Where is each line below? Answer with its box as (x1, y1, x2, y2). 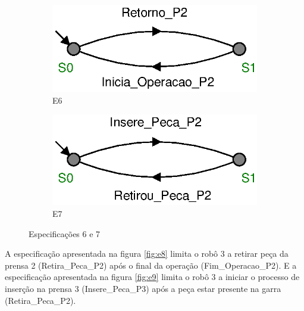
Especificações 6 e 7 (29, 227, 101, 240)
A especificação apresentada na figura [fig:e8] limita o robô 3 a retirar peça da (5, 247, 289, 260)
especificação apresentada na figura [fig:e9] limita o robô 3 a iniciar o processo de (5, 270, 300, 283)
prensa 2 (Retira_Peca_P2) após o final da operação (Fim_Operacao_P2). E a (5, 259, 297, 271)
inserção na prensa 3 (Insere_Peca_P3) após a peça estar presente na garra (5, 282, 281, 294)
